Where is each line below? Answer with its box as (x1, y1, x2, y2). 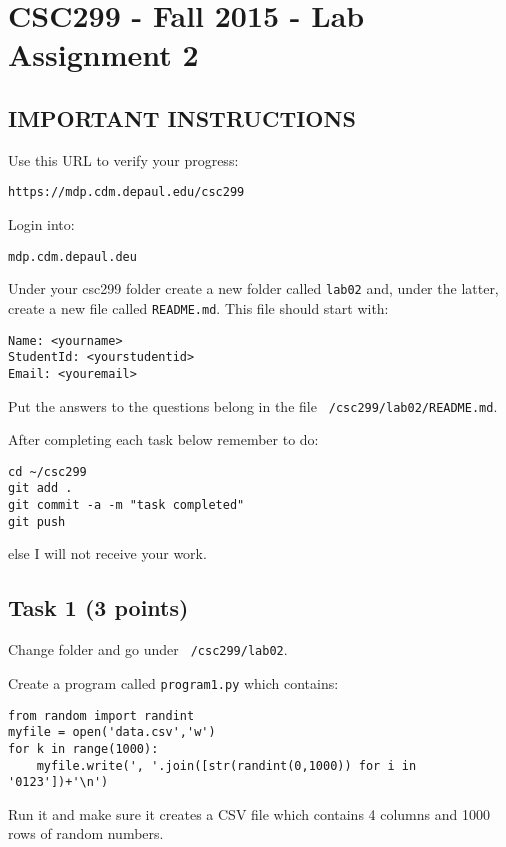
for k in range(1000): (8, 741, 159, 756)
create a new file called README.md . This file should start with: (8, 297, 389, 318)
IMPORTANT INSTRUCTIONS (8, 102, 356, 133)
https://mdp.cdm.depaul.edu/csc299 (8, 185, 245, 200)
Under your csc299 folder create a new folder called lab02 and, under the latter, (8, 278, 499, 299)
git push (8, 514, 66, 529)
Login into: (8, 214, 75, 235)
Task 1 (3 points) (8, 592, 189, 623)
